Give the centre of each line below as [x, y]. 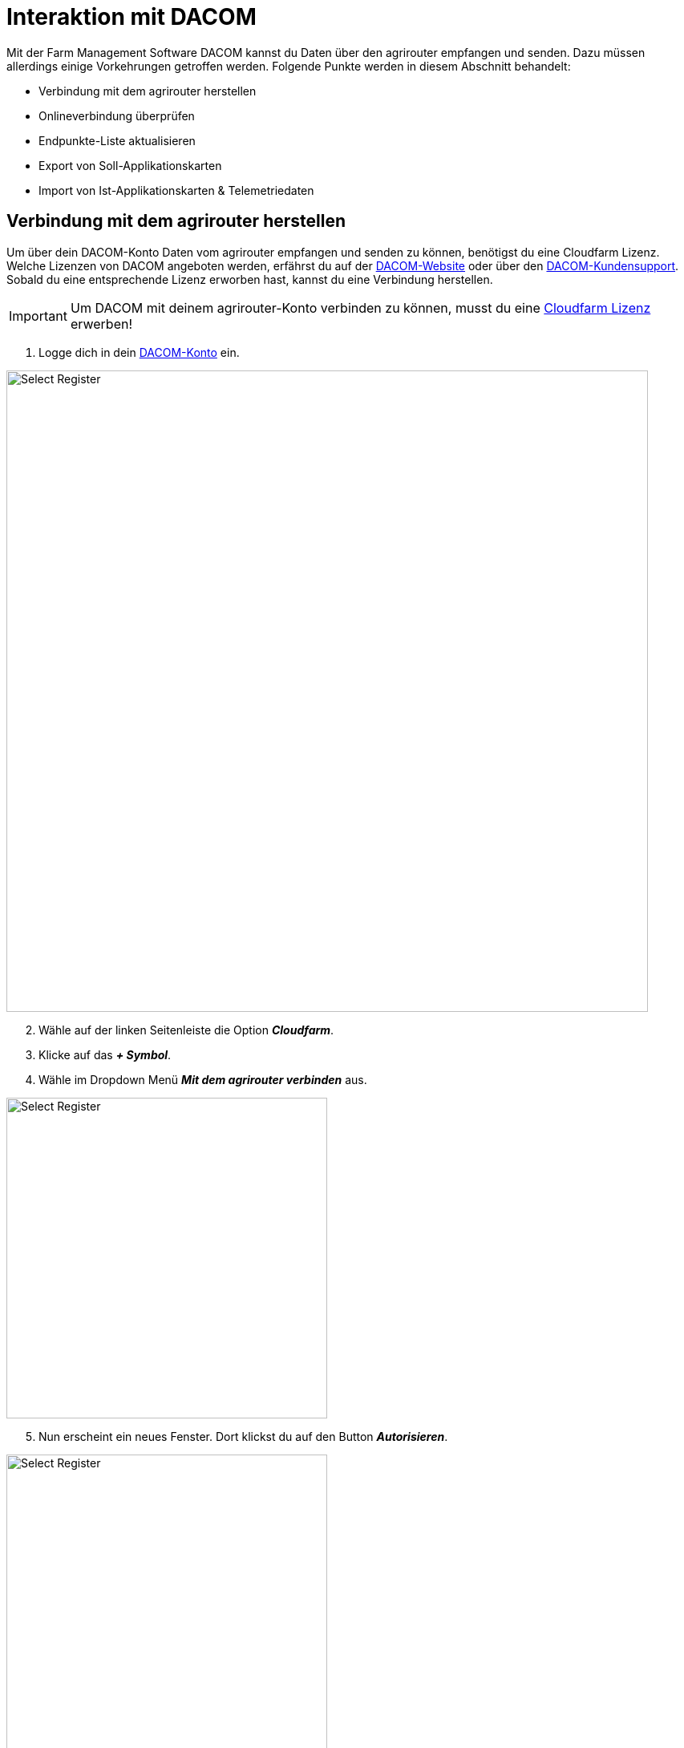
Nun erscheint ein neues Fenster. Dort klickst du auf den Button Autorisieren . [243, 1436]
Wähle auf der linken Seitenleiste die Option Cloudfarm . [186, 1030]
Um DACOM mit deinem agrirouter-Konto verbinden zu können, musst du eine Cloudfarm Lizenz [360, 308]
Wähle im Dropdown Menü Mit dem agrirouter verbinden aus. [203, 1079]
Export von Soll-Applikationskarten [130, 165]
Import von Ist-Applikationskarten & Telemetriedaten [176, 190]
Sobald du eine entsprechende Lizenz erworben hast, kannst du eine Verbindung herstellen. [250, 279]
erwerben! [101, 324]
